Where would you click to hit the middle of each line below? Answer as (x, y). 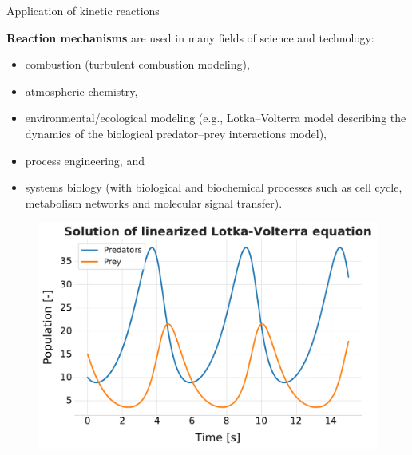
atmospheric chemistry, (81, 91)
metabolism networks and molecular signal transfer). (154, 202)
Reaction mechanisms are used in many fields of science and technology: (190, 37)
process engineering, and (85, 160)
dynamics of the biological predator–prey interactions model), (176, 133)
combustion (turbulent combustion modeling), (137, 64)
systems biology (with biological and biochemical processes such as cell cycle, (214, 187)
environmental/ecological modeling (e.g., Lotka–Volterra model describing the (216, 118)
